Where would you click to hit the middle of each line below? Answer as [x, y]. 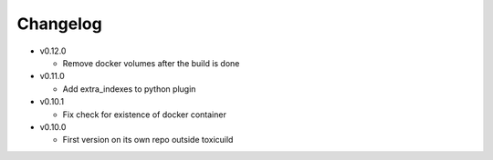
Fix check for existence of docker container [145, 115]
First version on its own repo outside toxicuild [148, 140]
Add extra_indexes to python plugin [129, 89]
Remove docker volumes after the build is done [151, 63]
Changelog [59, 24]
